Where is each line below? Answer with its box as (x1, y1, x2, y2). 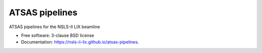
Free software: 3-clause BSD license (21, 32, 94, 38)
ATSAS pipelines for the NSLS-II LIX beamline (9, 24, 100, 30)
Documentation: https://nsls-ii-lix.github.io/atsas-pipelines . (21, 39, 139, 45)
